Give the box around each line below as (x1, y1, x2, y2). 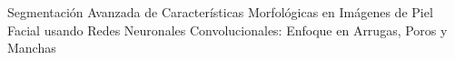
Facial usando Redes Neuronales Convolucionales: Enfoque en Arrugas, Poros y (7, 20, 448, 39)
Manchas (7, 38, 56, 57)
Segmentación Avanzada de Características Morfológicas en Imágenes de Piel (7, 3, 433, 21)
